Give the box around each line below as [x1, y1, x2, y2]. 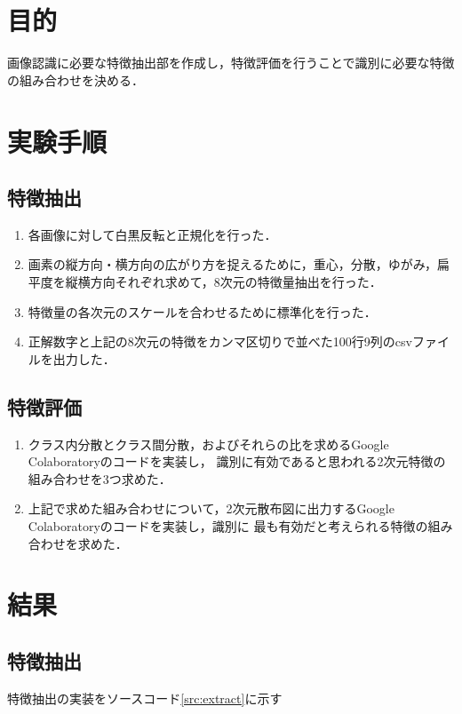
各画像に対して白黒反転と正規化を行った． [28, 225, 277, 243]
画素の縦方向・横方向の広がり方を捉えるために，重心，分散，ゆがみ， [28, 255, 438, 274]
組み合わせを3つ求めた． [28, 469, 171, 488]
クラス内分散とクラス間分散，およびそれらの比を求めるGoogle [28, 434, 389, 453]
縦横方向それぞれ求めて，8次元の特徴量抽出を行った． [65, 273, 382, 291]
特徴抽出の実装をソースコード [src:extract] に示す [7, 688, 283, 707]
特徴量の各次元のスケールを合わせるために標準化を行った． [28, 302, 377, 321]
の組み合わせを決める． [7, 70, 144, 89]
